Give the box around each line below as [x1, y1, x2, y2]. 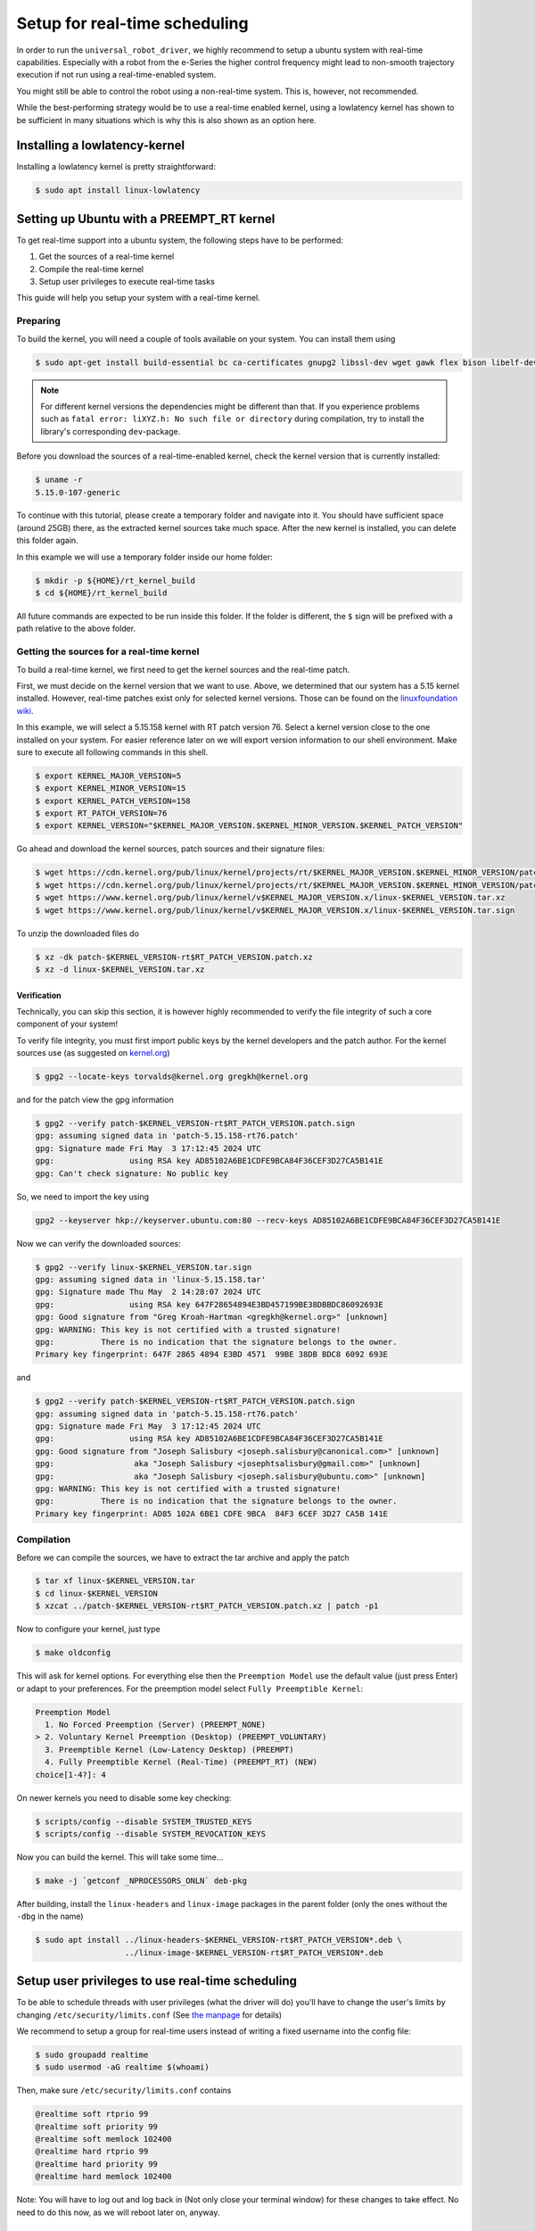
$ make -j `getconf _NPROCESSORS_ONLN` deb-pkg [35, 1875, 247, 1886]
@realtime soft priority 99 [35, 2121, 158, 2132]
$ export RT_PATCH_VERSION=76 [35, 809, 168, 818]
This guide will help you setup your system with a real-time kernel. [16, 293, 260, 303]
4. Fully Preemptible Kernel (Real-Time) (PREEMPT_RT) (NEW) [45, 1757, 318, 1767]
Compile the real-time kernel [38, 263, 144, 274]
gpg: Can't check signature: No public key [35, 1168, 229, 1178]
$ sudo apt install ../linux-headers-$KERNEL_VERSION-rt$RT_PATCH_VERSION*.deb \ [35, 1935, 403, 1945]
